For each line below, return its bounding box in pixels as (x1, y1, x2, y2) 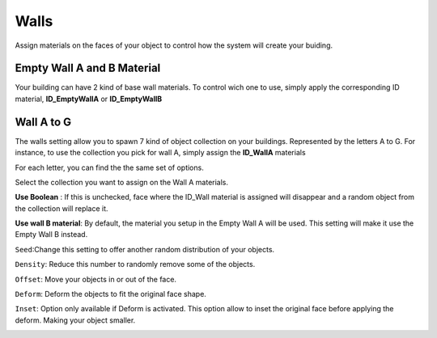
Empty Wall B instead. (15, 230, 88, 239)
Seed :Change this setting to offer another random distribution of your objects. (15, 244, 275, 254)
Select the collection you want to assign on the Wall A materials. (15, 177, 229, 187)
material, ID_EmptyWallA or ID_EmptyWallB (15, 94, 163, 104)
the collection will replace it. (15, 203, 108, 213)
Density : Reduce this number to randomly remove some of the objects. (15, 260, 256, 269)
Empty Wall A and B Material (15, 61, 161, 75)
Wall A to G (15, 115, 72, 129)
